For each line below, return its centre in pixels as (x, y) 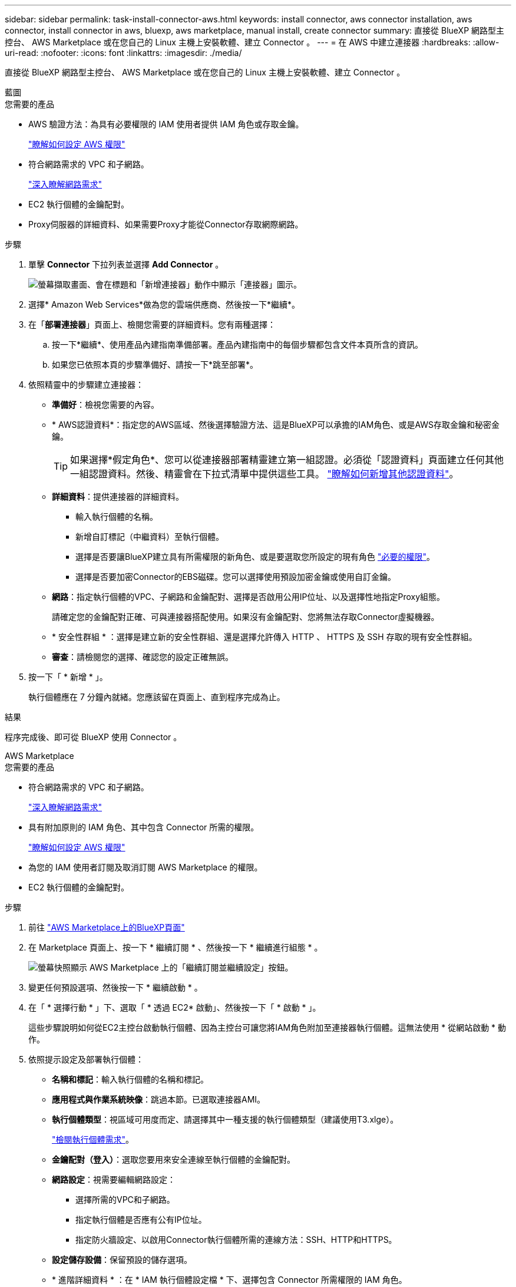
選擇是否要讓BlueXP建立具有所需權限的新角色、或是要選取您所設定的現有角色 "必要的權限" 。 (255, 557)
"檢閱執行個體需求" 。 (93, 1139)
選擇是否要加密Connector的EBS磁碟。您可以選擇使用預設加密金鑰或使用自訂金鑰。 (236, 577)
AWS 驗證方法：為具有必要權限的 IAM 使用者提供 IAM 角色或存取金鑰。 (166, 124)
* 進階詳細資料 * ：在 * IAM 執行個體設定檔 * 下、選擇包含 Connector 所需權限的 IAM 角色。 (229, 1280)
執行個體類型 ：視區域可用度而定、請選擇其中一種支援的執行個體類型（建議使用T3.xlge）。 (225, 1119)
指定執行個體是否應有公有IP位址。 (141, 1220)
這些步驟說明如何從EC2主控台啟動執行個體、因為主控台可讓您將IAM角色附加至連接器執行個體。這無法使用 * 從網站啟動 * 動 (267, 1027)
